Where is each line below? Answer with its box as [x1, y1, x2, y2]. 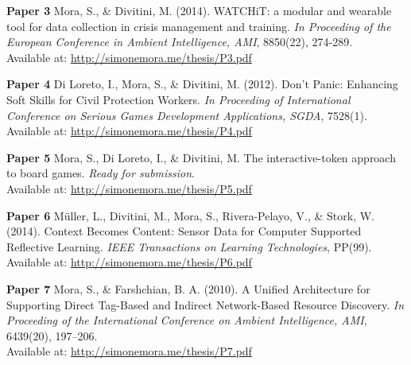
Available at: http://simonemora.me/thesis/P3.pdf [6, 49, 252, 65]
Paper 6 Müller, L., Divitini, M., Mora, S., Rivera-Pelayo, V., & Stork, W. [6, 207, 374, 223]
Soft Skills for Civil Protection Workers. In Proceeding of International [6, 91, 351, 107]
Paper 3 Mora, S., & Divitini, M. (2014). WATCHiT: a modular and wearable [6, 2, 392, 18]
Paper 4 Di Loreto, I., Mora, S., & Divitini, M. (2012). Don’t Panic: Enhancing [6, 76, 398, 92]
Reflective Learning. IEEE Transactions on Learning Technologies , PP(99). [6, 238, 372, 254]
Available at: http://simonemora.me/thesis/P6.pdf [6, 254, 252, 270]
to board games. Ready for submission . [6, 165, 195, 181]
